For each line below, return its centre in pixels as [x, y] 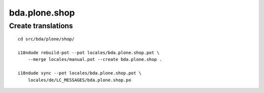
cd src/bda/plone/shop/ [46, 39]
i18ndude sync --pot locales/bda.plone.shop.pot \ [80, 73]
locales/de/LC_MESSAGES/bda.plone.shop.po [79, 80]
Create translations [41, 26]
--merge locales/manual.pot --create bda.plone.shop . [95, 59]
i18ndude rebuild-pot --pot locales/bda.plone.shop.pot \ [89, 53]
